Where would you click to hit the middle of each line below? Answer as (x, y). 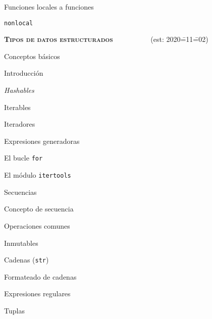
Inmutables (21, 243)
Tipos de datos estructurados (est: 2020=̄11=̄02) (106, 39)
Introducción (24, 73)
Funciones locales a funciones (49, 7)
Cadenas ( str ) (26, 260)
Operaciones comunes (37, 225)
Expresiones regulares (37, 294)
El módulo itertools (38, 175)
